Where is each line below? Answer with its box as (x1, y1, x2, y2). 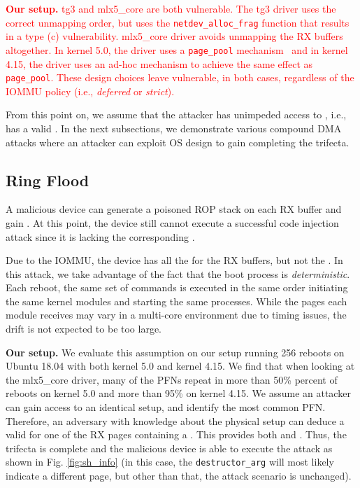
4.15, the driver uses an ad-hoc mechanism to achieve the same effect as (6, 56, 313, 71)
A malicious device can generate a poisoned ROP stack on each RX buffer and (6, 202, 342, 216)
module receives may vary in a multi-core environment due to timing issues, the (6, 307, 347, 322)
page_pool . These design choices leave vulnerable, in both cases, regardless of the (6, 70, 354, 85)
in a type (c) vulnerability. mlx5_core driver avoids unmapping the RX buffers (6, 29, 343, 43)
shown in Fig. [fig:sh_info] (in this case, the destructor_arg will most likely (6, 454, 334, 469)
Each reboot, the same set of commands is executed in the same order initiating (6, 280, 348, 295)
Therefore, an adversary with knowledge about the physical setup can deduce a (6, 413, 345, 428)
